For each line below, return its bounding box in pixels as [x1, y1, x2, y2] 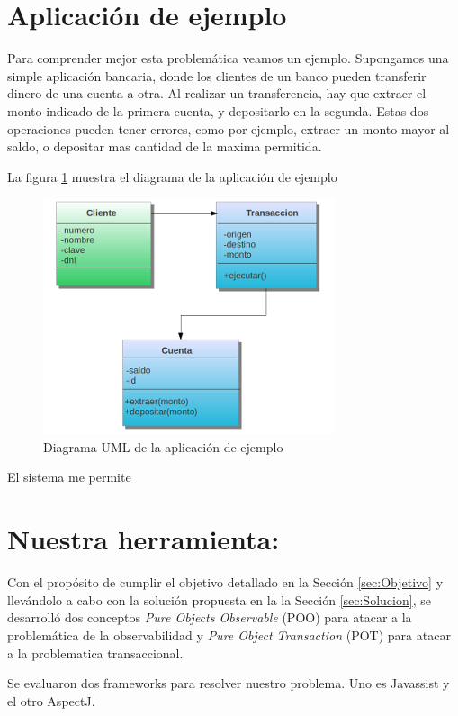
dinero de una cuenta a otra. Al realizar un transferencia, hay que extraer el [7, 84, 427, 103]
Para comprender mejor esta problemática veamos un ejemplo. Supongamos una [7, 49, 449, 68]
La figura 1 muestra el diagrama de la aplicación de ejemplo [7, 167, 337, 186]
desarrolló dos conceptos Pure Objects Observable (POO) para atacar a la [7, 608, 412, 627]
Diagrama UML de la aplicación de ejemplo [43, 437, 283, 456]
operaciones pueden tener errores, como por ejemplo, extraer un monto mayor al [7, 119, 450, 138]
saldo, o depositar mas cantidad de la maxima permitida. [7, 137, 322, 156]
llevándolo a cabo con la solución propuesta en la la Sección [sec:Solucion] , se [7, 590, 431, 609]
